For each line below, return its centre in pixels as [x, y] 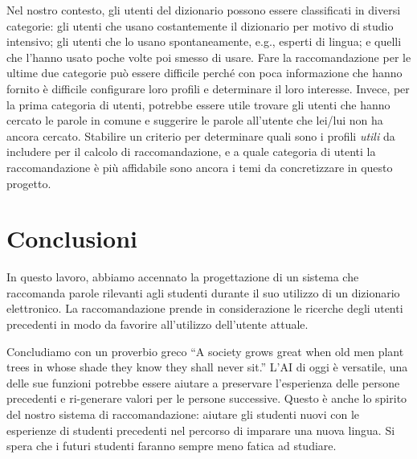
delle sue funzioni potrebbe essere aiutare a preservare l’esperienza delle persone [203, 382]
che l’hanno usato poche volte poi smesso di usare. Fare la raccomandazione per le [209, 57]
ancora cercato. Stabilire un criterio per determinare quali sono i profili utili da [201, 135]
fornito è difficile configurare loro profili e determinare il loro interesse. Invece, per [208, 88]
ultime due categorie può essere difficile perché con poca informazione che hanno [204, 73]
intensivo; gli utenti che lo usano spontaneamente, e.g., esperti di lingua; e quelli [204, 41]
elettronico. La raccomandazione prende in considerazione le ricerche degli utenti [205, 308]
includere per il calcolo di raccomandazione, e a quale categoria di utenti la [191, 152]
